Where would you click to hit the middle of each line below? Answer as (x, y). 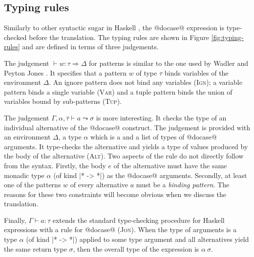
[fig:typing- (227, 37)
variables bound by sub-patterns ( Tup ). (63, 101)
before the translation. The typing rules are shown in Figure (119, 37)
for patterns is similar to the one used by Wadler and (168, 63)
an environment (27, 137)
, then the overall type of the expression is (136, 248)
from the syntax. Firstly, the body (55, 165)
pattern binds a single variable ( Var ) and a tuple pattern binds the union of (118, 91)
